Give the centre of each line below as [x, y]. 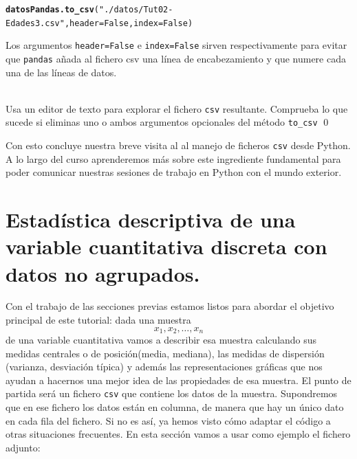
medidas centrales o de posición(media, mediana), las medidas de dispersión [165, 353]
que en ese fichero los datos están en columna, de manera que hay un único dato [175, 407]
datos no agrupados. [103, 273]
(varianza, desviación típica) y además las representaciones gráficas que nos [164, 367]
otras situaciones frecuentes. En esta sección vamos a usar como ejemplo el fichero [178, 434]
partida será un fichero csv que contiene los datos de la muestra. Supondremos [172, 393]
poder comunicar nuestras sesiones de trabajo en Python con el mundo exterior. [174, 172]
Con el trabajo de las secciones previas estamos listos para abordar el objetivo [170, 306]
